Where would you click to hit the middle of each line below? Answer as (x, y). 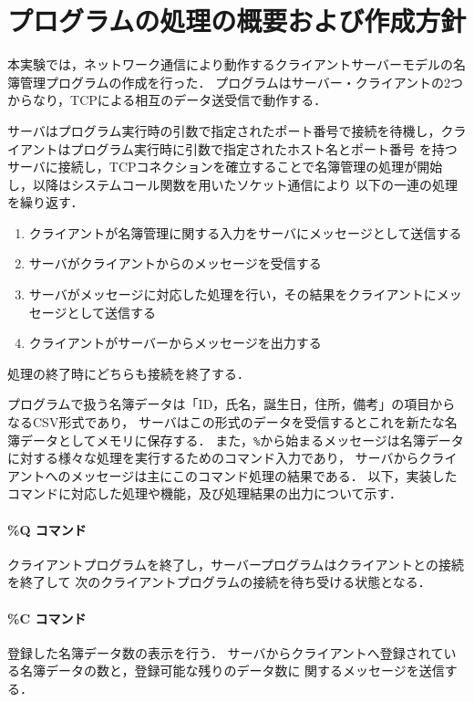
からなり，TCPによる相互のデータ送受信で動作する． (167, 100)
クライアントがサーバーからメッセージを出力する (175, 343)
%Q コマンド (47, 529)
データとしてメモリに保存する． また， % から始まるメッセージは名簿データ (242, 440)
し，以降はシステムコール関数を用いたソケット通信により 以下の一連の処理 (232, 184)
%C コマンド (47, 618)
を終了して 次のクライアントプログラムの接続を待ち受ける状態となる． (219, 582)
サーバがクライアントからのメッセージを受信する (175, 263)
